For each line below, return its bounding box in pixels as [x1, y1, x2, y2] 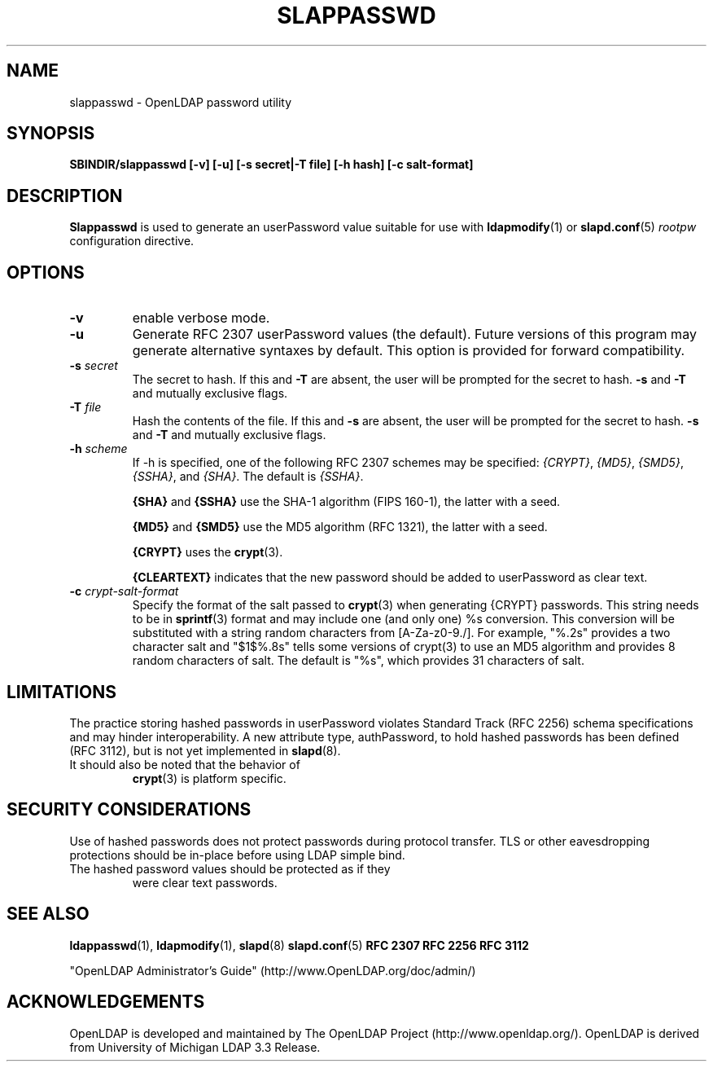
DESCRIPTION [7, 185, 123, 206]
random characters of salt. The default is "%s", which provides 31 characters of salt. [132, 653, 584, 668]
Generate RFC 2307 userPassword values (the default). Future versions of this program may [132, 326, 697, 343]
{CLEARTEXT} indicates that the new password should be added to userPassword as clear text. [132, 570, 648, 585]
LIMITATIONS [7, 681, 117, 702]
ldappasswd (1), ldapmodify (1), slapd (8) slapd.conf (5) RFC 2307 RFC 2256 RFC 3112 [69, 938, 529, 952]
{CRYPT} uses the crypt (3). [132, 545, 283, 560]
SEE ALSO [7, 903, 90, 925]
